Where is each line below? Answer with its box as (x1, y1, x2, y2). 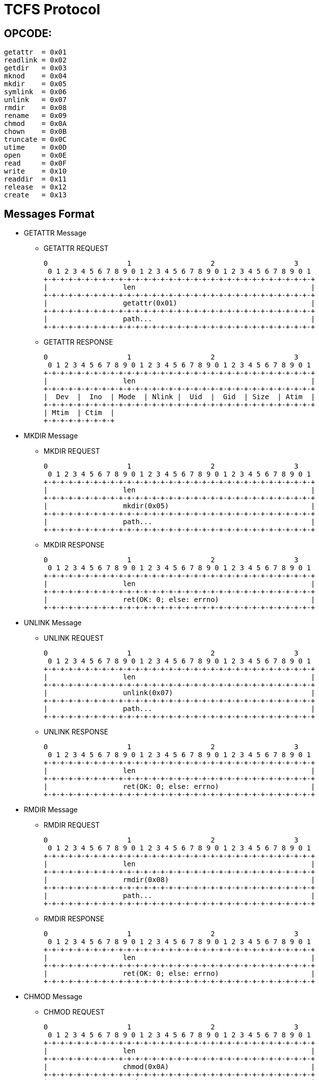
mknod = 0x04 (4, 72, 67, 80)
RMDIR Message (24, 805, 78, 814)
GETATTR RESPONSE (44, 338, 113, 347)
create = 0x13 (4, 191, 67, 199)
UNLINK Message (24, 618, 82, 627)
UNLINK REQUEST (44, 634, 104, 643)
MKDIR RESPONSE (44, 540, 105, 549)
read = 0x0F (4, 159, 67, 168)
